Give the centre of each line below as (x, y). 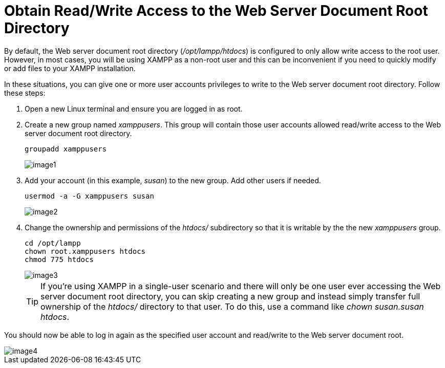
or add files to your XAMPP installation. (70, 68)
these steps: (25, 93)
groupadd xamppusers (66, 149)
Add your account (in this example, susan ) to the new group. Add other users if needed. (173, 180)
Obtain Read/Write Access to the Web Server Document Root (216, 11)
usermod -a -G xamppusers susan (89, 196)
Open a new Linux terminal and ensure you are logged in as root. (134, 109)
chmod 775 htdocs (59, 259)
